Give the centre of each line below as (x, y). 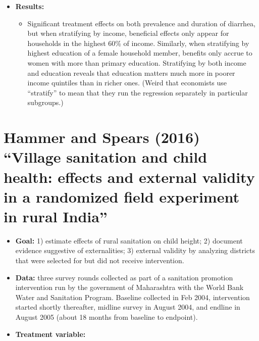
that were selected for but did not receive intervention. (100, 260)
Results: (30, 6)
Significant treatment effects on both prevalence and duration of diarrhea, (142, 23)
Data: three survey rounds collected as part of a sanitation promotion (124, 277)
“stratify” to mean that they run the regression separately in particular (138, 92)
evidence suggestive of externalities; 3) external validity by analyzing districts (135, 250)
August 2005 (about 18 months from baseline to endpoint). (107, 316)
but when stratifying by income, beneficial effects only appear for (128, 33)
